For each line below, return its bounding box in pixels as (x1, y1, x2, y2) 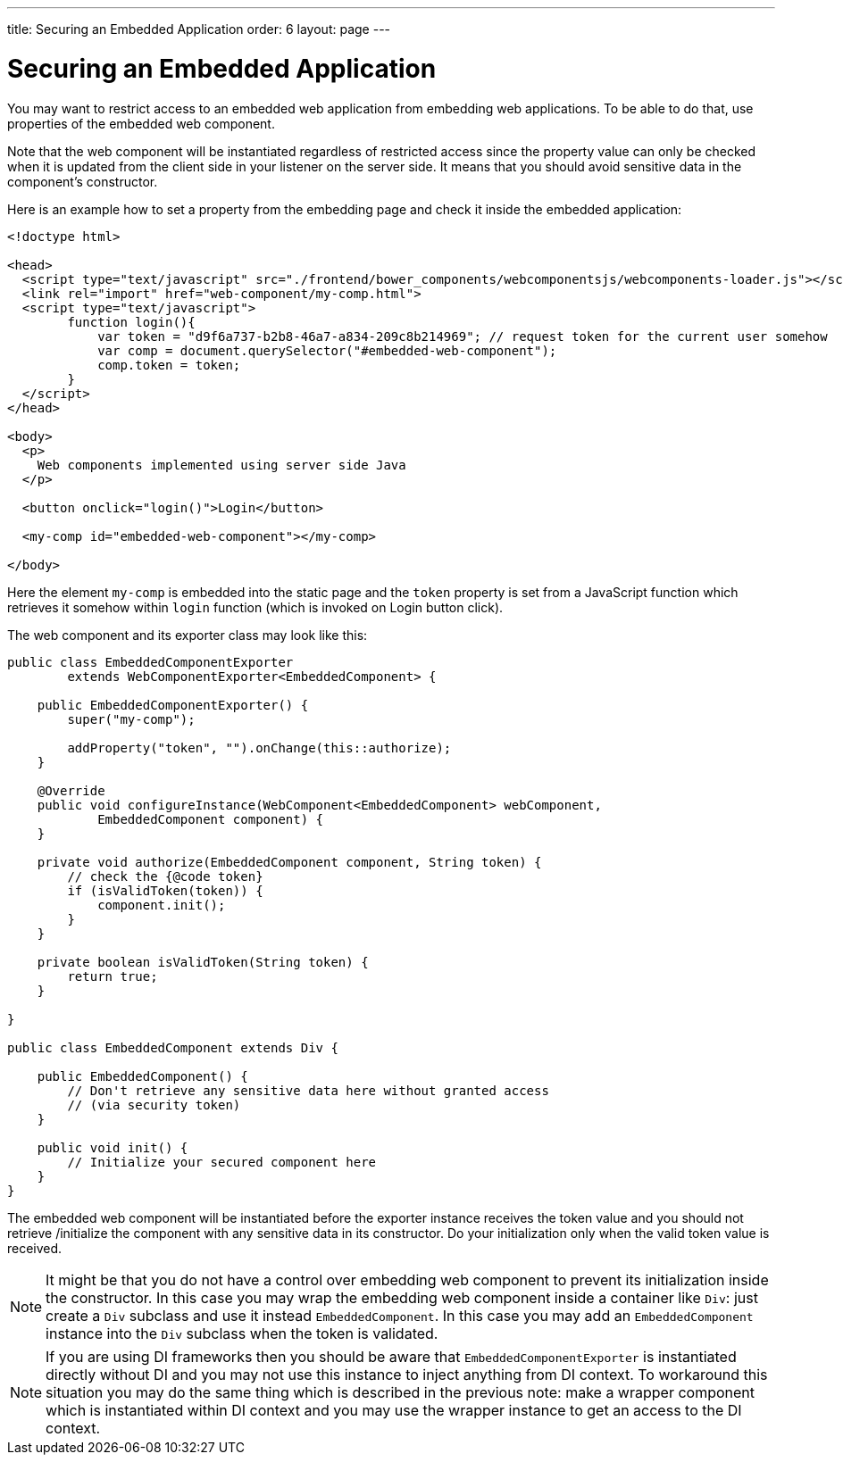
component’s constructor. (7, 173, 158, 189)
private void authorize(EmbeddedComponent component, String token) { (37, 854, 542, 869)
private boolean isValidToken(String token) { (37, 954, 369, 969)
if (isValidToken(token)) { (67, 883, 263, 898)
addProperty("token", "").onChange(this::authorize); (67, 740, 452, 755)
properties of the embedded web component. (7, 115, 275, 131)
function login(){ (67, 314, 196, 329)
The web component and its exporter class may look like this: (7, 627, 368, 643)
